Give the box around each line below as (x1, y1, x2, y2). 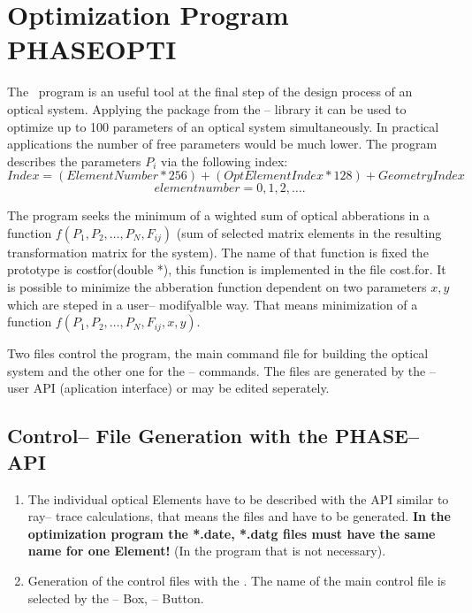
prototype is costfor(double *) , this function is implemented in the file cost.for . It (7, 260, 446, 279)
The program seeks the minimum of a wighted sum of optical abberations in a (7, 206, 430, 225)
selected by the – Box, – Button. (27, 588, 204, 607)
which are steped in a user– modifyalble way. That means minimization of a (7, 295, 418, 313)
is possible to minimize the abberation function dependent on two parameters (7, 278, 427, 296)
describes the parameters (7, 151, 141, 170)
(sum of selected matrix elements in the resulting (176, 223, 442, 241)
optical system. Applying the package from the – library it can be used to (7, 99, 407, 118)
